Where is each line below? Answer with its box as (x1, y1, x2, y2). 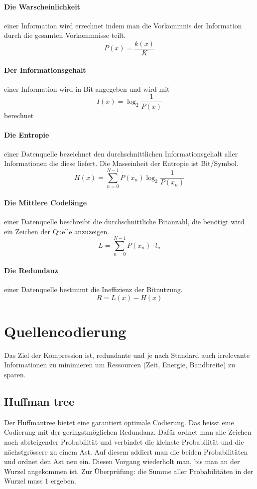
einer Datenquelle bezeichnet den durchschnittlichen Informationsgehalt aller (4, 148, 238, 159)
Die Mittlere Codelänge (4, 197, 87, 207)
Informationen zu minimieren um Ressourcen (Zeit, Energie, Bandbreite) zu (4, 359, 236, 370)
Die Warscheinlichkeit (4, 1, 80, 11)
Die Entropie (4, 129, 49, 140)
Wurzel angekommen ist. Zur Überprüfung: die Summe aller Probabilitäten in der (4, 466, 254, 476)
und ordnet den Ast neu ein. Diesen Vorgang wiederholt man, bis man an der (4, 456, 240, 467)
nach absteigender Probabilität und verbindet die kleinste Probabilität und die (4, 437, 244, 447)
